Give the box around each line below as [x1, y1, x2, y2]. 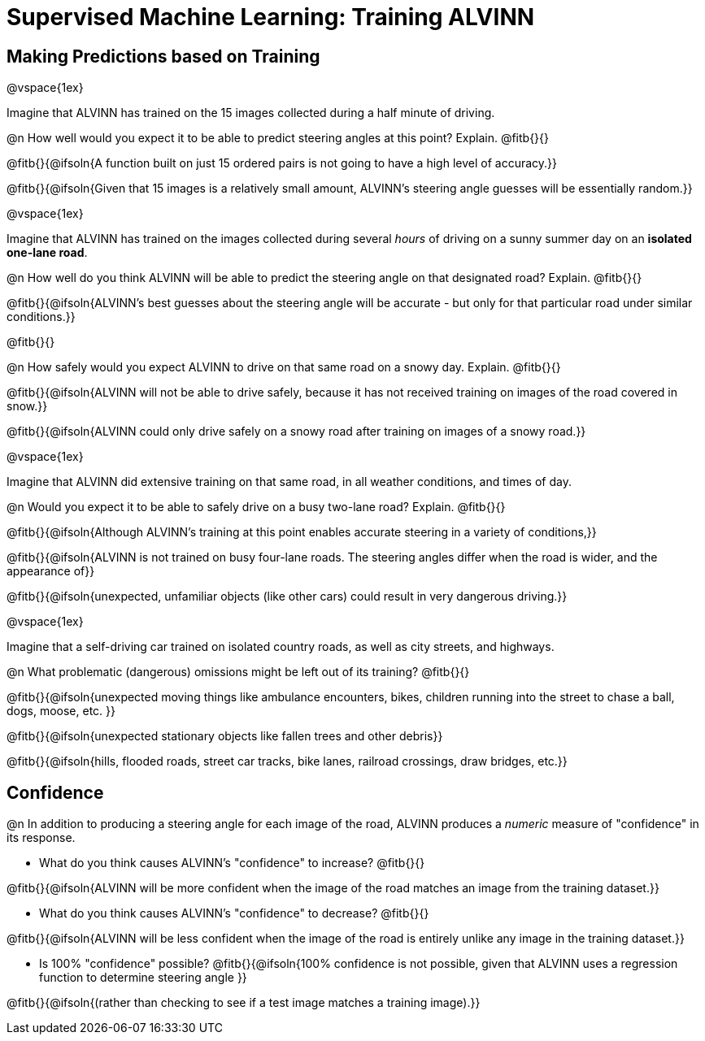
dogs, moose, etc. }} [7, 704, 115, 718]
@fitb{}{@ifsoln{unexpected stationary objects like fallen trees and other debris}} [7, 729, 443, 744]
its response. [7, 831, 76, 845]
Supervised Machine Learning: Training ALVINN [7, 3, 535, 31]
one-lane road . [7, 245, 88, 260]
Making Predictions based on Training [7, 46, 320, 67]
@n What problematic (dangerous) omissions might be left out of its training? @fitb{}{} [7, 665, 470, 679]
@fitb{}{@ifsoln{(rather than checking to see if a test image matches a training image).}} [7, 995, 481, 1010]
